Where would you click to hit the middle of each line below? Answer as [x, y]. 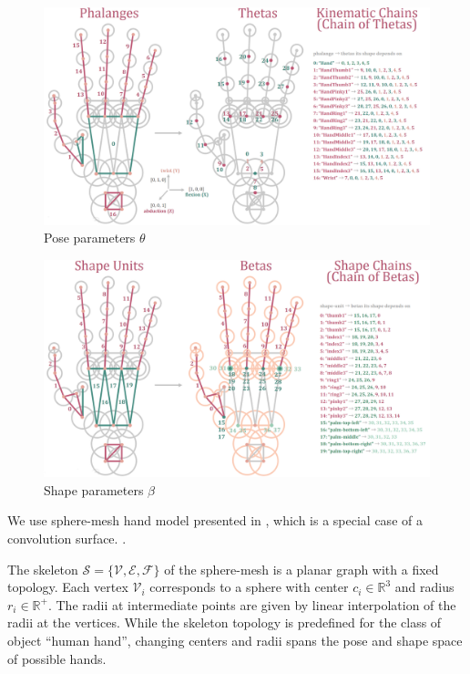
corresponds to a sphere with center [249, 587]
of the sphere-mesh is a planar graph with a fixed [301, 569]
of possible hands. [57, 658]
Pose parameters [90, 238]
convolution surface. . [67, 538]
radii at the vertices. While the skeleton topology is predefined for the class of [225, 622]
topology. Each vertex [68, 587]
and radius [424, 587]
